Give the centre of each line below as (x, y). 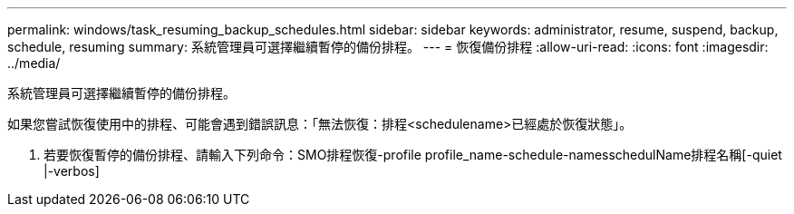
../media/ (34, 63)
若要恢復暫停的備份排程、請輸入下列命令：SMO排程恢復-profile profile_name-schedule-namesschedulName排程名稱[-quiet (413, 155)
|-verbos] (72, 171)
